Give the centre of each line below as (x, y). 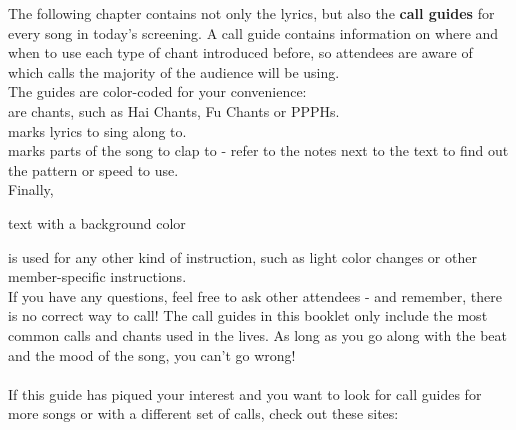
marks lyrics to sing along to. (97, 130)
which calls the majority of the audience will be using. (174, 71)
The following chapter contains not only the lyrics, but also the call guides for (251, 13)
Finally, (31, 189)
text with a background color (97, 222)
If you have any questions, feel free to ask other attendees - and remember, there (255, 295)
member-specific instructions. (97, 276)
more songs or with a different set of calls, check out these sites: (203, 413)
